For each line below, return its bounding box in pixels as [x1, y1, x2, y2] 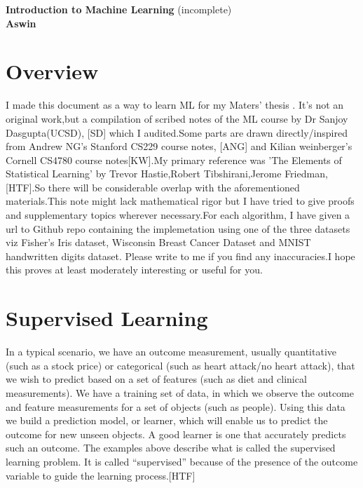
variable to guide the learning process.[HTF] [6, 468, 196, 482]
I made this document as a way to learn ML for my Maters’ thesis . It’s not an [6, 97, 344, 112]
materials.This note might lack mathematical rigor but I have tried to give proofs [6, 194, 355, 208]
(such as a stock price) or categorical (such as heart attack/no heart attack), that [6, 358, 355, 372]
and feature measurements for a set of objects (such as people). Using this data [6, 399, 345, 414]
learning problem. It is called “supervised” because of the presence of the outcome [6, 454, 358, 468]
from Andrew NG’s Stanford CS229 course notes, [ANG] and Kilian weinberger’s [6, 139, 352, 154]
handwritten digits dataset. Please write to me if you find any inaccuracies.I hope [6, 248, 355, 263]
